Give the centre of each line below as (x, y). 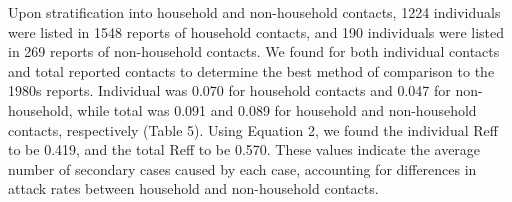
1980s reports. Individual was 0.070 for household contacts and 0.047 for (229, 90)
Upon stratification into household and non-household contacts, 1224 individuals (254, 12)
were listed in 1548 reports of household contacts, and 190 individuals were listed (256, 31)
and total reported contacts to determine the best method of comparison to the (251, 70)
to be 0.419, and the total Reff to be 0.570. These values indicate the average (244, 149)
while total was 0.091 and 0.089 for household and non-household (277, 109)
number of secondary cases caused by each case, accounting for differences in (242, 168)
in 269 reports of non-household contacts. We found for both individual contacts (254, 51)
